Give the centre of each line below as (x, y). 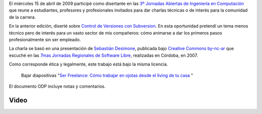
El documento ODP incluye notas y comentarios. (57, 86)
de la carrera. (22, 17)
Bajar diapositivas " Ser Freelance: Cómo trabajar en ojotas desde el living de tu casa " (107, 75)
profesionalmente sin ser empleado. (45, 39)
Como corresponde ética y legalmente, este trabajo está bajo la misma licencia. (89, 64)
